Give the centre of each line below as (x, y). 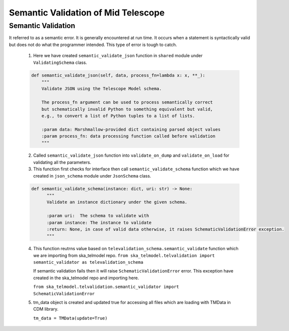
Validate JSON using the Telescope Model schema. (102, 89)
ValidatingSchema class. (60, 62)
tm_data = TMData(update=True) (70, 318)
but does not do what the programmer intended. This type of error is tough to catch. (93, 45)
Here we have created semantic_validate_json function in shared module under (118, 56)
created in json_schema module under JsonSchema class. (92, 176)
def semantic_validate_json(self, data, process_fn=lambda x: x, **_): (118, 75)
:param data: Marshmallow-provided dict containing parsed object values (131, 129)
